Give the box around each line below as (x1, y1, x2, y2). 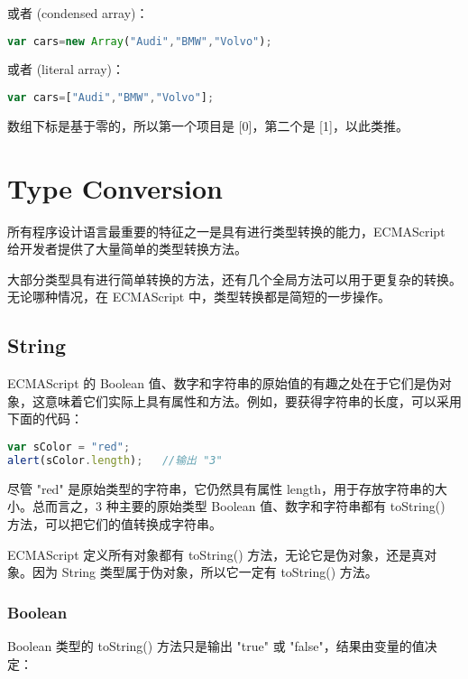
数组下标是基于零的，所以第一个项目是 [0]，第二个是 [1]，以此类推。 (7, 116, 408, 135)
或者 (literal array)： (7, 60, 125, 79)
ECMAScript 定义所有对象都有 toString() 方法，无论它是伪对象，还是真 (7, 544, 425, 563)
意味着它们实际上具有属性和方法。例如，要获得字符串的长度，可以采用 (44, 391, 462, 410)
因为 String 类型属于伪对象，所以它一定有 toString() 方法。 (32, 563, 378, 581)
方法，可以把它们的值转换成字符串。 (7, 514, 222, 533)
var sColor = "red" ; (7, 441, 131, 454)
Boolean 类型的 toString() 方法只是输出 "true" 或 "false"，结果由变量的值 (7, 636, 425, 655)
